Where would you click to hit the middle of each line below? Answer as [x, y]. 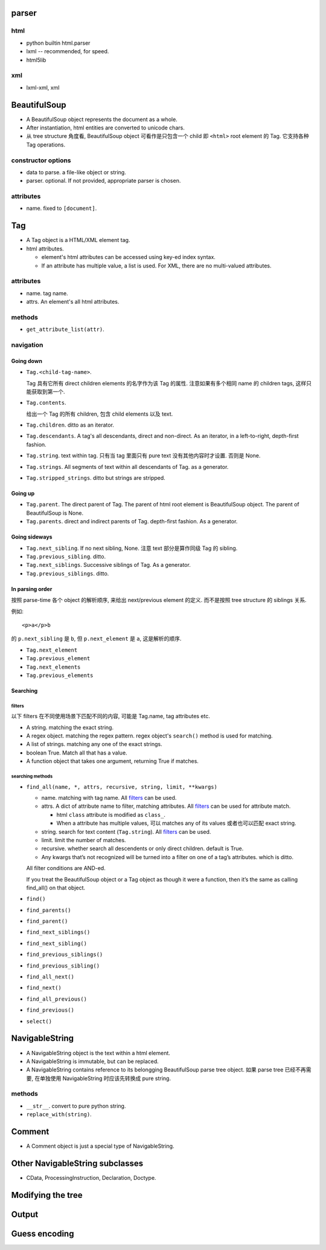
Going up [23, 494]
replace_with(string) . [59, 1114]
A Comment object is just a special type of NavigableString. [100, 1146]
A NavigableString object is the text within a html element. [98, 1053]
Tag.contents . [46, 403]
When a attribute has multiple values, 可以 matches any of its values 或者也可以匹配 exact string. [176, 823]
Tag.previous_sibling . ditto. [66, 556]
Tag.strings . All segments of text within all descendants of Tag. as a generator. [127, 466]
